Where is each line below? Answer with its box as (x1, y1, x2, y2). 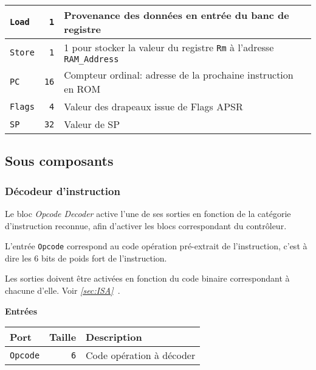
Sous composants (5, 151, 114, 170)
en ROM (64, 82, 101, 96)
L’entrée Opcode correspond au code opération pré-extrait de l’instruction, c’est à (5, 240, 307, 252)
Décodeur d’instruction (5, 183, 120, 198)
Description (86, 330, 142, 344)
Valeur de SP (64, 117, 120, 131)
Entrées (5, 304, 38, 317)
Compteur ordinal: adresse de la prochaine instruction (64, 68, 294, 82)
